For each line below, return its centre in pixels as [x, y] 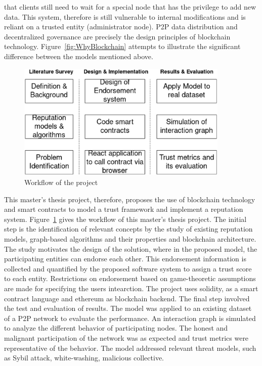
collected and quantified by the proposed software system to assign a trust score [128, 268]
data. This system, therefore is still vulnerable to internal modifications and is [125, 16]
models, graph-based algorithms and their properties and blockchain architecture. [130, 239]
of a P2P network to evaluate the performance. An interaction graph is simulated [130, 318]
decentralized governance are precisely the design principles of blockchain [117, 36]
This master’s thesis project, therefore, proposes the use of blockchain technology [130, 199]
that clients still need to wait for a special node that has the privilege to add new [130, 7]
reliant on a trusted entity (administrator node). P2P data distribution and [121, 27]
